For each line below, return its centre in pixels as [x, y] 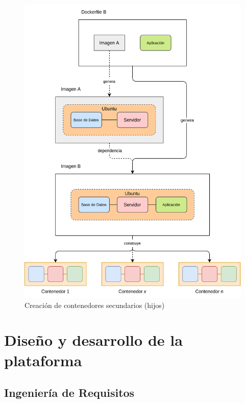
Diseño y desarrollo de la [93, 340]
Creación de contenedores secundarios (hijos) [95, 305]
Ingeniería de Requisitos [69, 393]
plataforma [43, 360]
